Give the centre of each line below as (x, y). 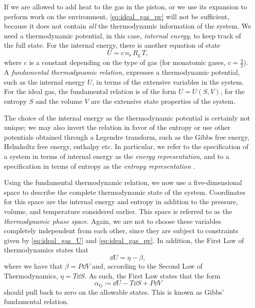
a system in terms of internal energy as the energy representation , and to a (117, 156)
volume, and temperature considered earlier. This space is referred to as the (118, 211)
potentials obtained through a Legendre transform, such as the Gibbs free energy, (127, 137)
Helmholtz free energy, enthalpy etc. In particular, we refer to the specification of (126, 146)
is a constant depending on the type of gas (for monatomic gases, (127, 62)
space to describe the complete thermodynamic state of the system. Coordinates (125, 192)
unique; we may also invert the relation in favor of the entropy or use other (117, 127)
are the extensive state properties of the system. (163, 101)
